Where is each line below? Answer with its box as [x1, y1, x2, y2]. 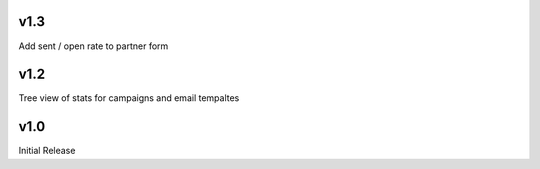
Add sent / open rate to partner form [18, 40, 169, 52]
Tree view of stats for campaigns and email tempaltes [18, 92, 240, 104]
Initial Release [18, 145, 76, 157]
